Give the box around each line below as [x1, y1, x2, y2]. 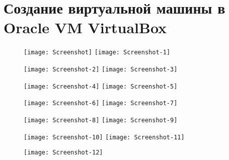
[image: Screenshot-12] [24, 149, 103, 156]
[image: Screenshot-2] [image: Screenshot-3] [24, 65, 178, 73]
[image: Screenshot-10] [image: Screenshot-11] [24, 133, 185, 141]
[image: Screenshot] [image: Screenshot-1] [24, 49, 171, 56]
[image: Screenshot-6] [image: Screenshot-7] [24, 100, 178, 107]
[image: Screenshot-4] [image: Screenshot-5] [24, 83, 178, 90]
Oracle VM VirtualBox [4, 17, 167, 38]
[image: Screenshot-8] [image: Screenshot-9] [24, 116, 178, 124]
